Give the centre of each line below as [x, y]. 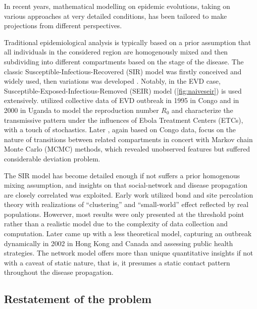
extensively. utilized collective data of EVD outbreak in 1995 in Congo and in [122, 100]
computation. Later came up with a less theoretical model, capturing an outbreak [128, 233]
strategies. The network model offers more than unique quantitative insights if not [128, 253]
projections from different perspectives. [63, 26]
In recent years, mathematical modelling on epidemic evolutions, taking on [117, 6]
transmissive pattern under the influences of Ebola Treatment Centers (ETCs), [124, 120]
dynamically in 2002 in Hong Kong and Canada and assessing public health [119, 243]
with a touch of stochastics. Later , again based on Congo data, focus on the [120, 129]
